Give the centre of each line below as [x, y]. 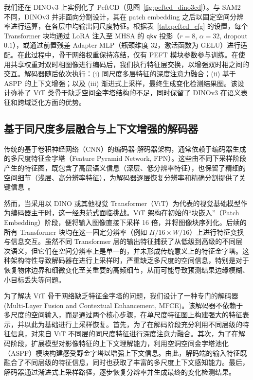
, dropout [234, 35]
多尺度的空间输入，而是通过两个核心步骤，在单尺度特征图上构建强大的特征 [123, 315]
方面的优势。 [65, 102]
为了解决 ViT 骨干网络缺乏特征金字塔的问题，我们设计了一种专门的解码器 [121, 296]
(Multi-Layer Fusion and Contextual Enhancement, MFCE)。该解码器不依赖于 [124, 305]
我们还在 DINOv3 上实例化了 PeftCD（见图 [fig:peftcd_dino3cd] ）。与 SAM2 [122, 7]
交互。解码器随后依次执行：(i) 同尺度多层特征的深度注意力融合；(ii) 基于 [120, 74]
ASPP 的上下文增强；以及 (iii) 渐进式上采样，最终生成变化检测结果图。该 [121, 83]
